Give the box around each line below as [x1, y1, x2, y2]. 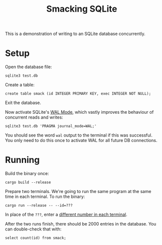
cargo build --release [5, 180, 51, 185]
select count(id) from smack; [5, 236, 67, 241]
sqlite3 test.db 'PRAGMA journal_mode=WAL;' [5, 124, 97, 129]
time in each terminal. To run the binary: [5, 193, 85, 200]
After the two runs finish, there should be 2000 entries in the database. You [5, 221, 157, 227]
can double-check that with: [5, 226, 62, 232]
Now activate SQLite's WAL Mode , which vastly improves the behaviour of [5, 109, 154, 115]
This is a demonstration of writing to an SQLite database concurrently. [5, 31, 146, 37]
